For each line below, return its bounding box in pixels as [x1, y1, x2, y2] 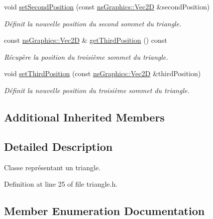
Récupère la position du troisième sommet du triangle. [4, 51, 168, 62]
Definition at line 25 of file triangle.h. [4, 179, 118, 189]
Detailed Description [4, 138, 113, 154]
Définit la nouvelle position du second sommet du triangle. [4, 18, 182, 28]
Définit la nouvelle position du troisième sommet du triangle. [4, 85, 190, 95]
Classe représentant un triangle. [4, 162, 101, 172]
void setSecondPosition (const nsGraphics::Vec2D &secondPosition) [4, 1, 210, 11]
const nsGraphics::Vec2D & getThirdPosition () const [4, 35, 167, 45]
